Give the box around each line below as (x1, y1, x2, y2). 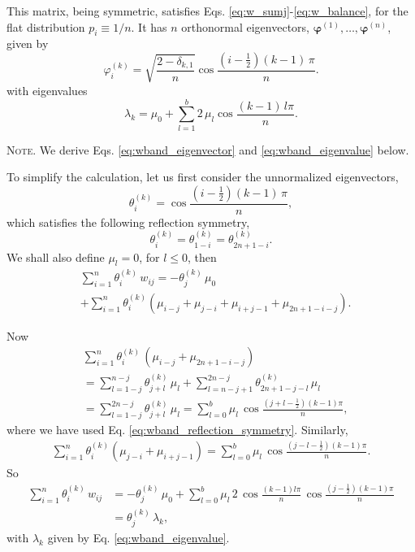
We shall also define (6, 248, 105, 265)
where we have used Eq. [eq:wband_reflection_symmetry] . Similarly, (6, 421, 348, 438)
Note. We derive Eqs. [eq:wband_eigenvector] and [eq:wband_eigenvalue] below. (6, 141, 409, 158)
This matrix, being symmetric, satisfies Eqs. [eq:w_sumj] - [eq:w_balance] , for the (6, 2, 409, 19)
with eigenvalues (6, 81, 88, 98)
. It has (131, 18, 167, 35)
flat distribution (6, 18, 85, 35)
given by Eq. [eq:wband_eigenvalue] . (47, 528, 230, 545)
